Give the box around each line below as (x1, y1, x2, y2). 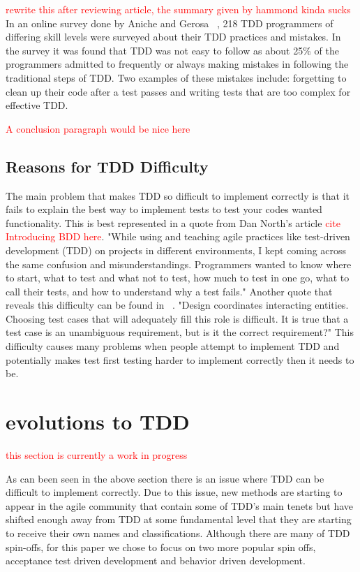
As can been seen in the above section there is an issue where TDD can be (6, 471, 324, 485)
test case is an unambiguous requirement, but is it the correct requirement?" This (6, 325, 354, 339)
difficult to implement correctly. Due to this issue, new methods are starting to (6, 485, 343, 499)
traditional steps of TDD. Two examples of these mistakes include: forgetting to (6, 70, 347, 85)
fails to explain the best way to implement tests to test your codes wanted (6, 202, 322, 217)
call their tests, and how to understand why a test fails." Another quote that (6, 284, 333, 298)
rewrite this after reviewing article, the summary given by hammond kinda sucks (6, 2, 351, 16)
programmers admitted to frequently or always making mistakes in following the (6, 57, 349, 71)
